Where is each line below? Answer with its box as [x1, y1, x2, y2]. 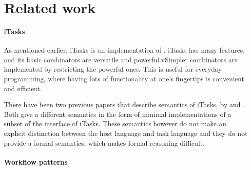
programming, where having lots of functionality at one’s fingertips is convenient [4, 73, 244, 83]
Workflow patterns [4, 156, 68, 167]
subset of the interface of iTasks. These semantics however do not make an [4, 118, 226, 129]
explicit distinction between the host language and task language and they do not [4, 128, 248, 138]
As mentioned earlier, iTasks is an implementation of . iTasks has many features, [4, 45, 245, 55]
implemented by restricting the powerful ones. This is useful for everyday [4, 64, 222, 74]
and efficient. [4, 83, 42, 93]
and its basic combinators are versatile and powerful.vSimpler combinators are [4, 54, 238, 64]
